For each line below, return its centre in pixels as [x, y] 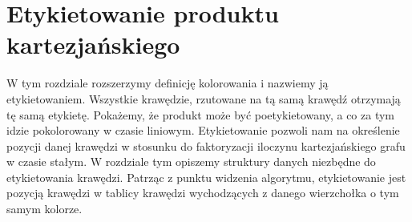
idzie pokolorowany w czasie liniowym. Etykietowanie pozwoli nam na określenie [203, 130]
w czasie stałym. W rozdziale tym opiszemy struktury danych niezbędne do [191, 161]
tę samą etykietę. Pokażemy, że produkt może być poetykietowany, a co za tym [201, 114]
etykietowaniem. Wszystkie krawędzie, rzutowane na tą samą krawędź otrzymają [204, 98]
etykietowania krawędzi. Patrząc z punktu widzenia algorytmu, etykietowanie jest [206, 177]
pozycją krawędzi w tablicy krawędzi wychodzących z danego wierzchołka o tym [203, 193]
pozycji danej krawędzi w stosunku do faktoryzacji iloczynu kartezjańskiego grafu [206, 145]
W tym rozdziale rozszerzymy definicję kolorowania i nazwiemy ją [168, 83]
